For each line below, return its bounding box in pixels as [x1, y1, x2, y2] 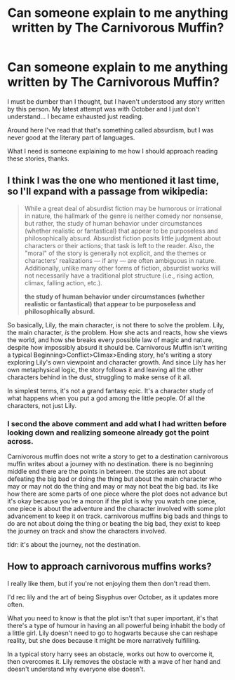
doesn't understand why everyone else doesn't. [7, 665, 146, 673]
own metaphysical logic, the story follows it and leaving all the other [7, 365, 203, 374]
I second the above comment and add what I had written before [7, 419, 227, 428]
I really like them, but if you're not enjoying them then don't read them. [7, 579, 211, 587]
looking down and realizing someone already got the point [7, 428, 210, 437]
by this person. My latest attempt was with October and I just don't [7, 104, 200, 113]
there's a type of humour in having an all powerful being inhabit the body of [7, 621, 226, 630]
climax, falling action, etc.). [24, 278, 103, 287]
